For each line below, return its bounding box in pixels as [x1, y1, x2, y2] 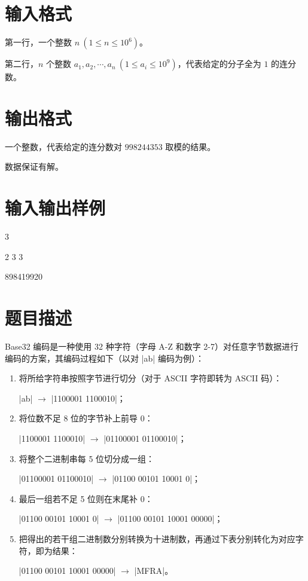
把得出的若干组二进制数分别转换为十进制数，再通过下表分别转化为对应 [19, 533, 295, 545]
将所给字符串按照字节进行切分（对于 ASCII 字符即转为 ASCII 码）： [19, 372, 282, 384]
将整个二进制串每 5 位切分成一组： [19, 452, 155, 464]
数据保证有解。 [5, 160, 63, 173]
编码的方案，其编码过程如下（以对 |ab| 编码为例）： [5, 351, 204, 364]
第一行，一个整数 [5, 36, 72, 48]
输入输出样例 [5, 195, 106, 220]
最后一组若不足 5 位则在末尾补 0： [19, 492, 153, 504]
